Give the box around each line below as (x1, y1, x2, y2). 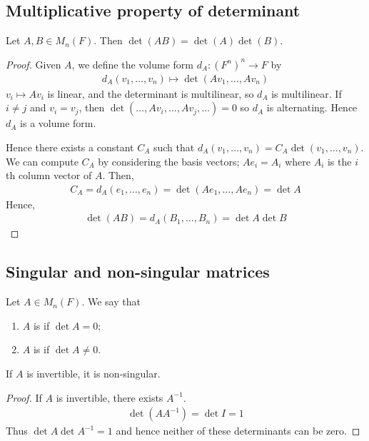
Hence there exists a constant (6, 140, 134, 155)
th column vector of (6, 168, 92, 183)
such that (153, 140, 195, 155)
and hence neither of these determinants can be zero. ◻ (116, 423, 360, 438)
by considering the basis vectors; (98, 153, 240, 168)
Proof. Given (6, 56, 61, 71)
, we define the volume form (71, 56, 193, 71)
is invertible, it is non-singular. (26, 366, 161, 381)
